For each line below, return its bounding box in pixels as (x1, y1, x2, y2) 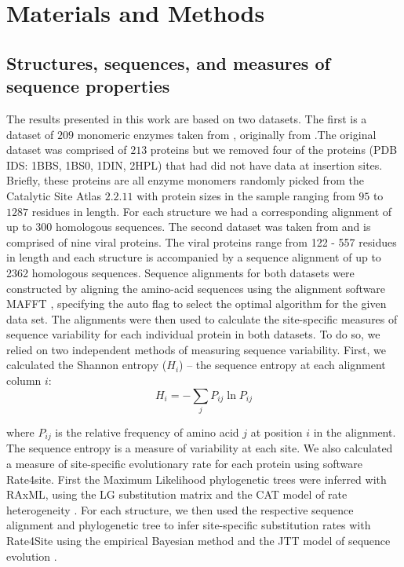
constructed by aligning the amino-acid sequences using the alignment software (6, 280, 386, 296)
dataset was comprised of (6, 141, 127, 158)
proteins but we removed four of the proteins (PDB (150, 141, 398, 158)
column (6, 372, 42, 389)
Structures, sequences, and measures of (6, 50, 330, 75)
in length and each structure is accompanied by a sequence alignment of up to (6, 249, 381, 265)
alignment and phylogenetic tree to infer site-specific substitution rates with (6, 517, 371, 533)
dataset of (6, 126, 54, 142)
